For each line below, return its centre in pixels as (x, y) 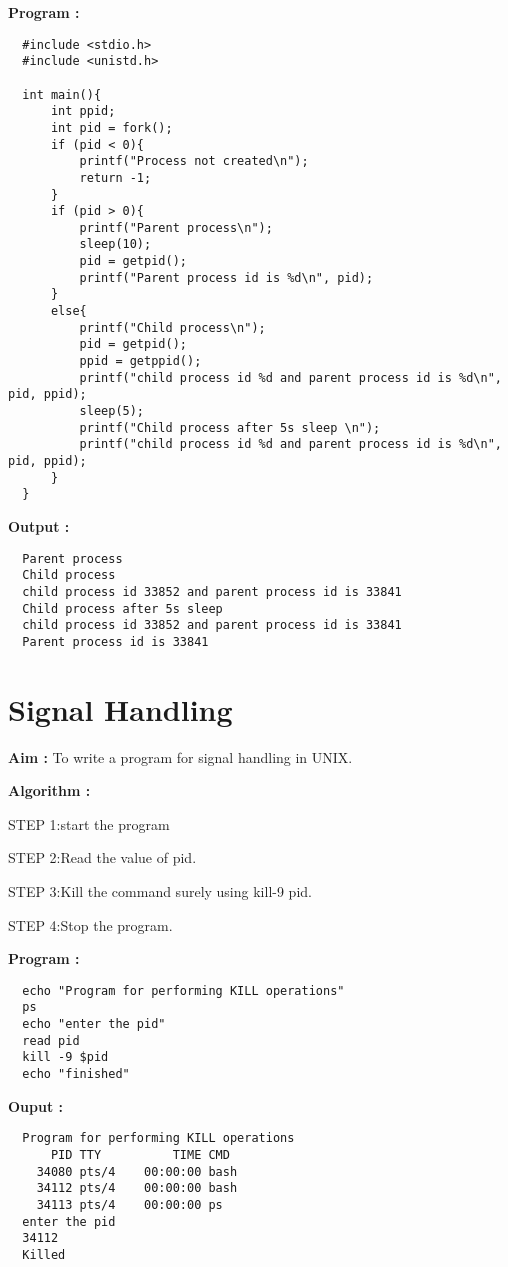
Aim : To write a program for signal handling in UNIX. (180, 756)
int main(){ (62, 94)
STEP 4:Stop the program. (90, 924)
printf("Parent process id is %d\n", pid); (226, 277)
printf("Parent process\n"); (176, 227)
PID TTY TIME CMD (140, 1154)
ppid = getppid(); (140, 361)
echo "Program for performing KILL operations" (183, 990)
